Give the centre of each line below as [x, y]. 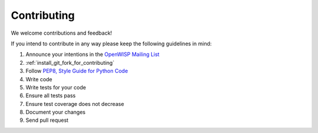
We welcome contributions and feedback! [62, 33]
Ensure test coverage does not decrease [75, 104]
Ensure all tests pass [51, 96]
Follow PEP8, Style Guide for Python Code [77, 71]
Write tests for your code [56, 87]
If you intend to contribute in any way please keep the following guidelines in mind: [111, 44]
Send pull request [47, 120]
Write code [39, 79]
